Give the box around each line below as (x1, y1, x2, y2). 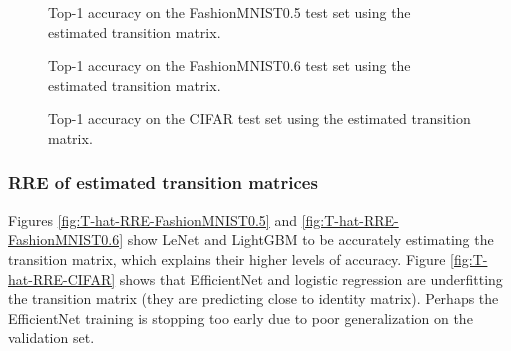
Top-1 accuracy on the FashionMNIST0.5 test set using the (48, 2, 411, 22)
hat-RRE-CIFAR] (8, 268, 116, 289)
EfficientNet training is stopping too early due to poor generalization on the (8, 307, 473, 328)
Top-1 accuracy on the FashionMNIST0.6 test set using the (48, 55, 411, 76)
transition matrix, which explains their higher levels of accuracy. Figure (8, 248, 446, 269)
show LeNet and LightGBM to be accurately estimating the (127, 229, 494, 250)
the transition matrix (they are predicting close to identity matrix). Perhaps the (8, 288, 499, 309)
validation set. (8, 327, 95, 348)
